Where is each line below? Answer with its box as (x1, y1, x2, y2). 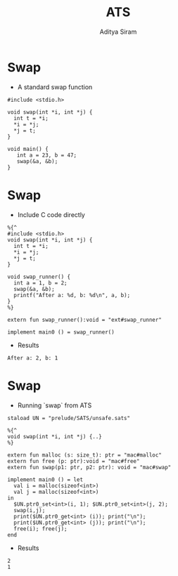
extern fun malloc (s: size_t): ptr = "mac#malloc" (7, 451, 162, 459)
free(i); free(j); (13, 525, 68, 532)
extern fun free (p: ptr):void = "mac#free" (7, 457, 140, 464)
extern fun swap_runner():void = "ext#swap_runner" (7, 316, 162, 323)
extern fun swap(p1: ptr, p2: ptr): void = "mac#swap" (7, 464, 172, 471)
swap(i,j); (13, 506, 46, 513)
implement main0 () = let (7, 476, 83, 483)
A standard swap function (17, 82, 93, 91)
